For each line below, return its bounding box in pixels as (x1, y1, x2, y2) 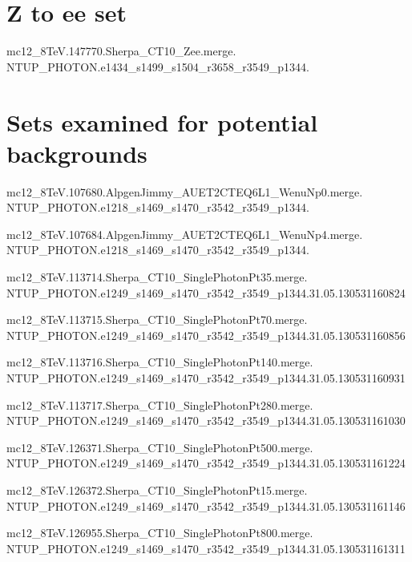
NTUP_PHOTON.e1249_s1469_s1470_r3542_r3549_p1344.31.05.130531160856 (6, 326, 406, 343)
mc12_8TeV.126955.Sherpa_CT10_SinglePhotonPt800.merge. (6, 524, 313, 541)
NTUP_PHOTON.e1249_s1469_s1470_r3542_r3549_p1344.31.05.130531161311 (6, 540, 406, 556)
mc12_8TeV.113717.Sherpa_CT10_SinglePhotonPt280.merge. (6, 396, 313, 413)
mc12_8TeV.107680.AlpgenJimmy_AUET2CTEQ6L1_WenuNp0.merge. (6, 183, 363, 200)
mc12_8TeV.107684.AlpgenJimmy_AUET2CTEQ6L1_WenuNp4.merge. (6, 225, 363, 242)
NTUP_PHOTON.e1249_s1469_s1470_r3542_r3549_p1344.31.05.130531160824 (6, 284, 406, 301)
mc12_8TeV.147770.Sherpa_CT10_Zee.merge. (6, 42, 236, 59)
